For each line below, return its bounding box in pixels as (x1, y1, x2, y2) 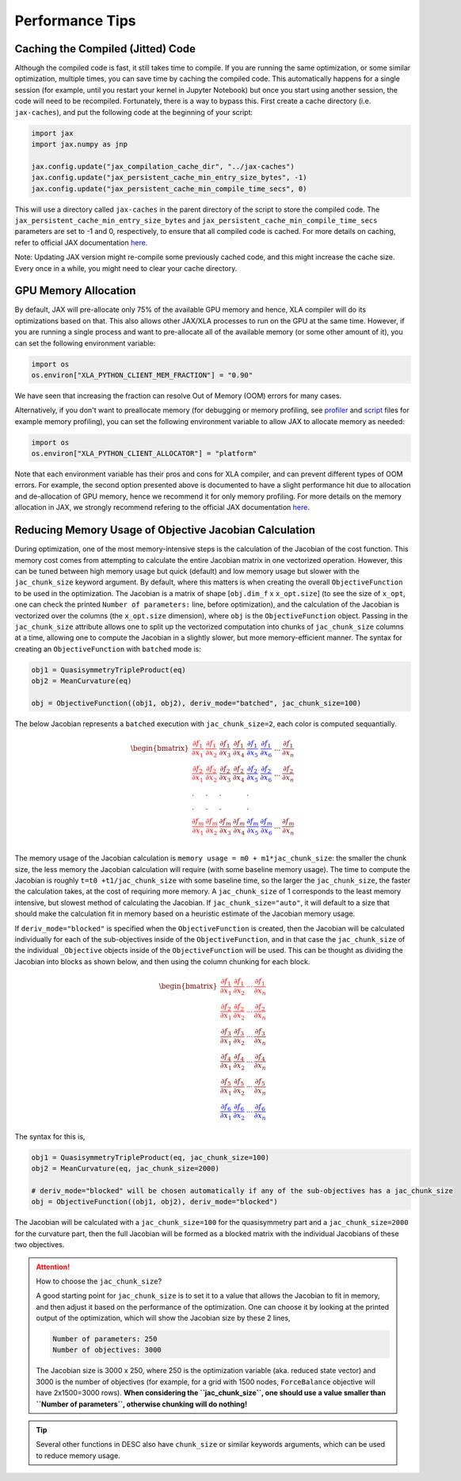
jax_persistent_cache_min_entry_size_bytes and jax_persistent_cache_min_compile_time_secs (14, 215, 378, 225)
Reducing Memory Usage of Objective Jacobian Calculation (14, 523, 316, 537)
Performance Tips (14, 12, 136, 29)
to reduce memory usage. (36, 1451, 120, 1460)
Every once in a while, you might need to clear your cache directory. (14, 263, 238, 273)
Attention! (36, 1261, 70, 1272)
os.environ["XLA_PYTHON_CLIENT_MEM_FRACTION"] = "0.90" (31, 370, 253, 380)
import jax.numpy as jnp (31, 140, 128, 148)
